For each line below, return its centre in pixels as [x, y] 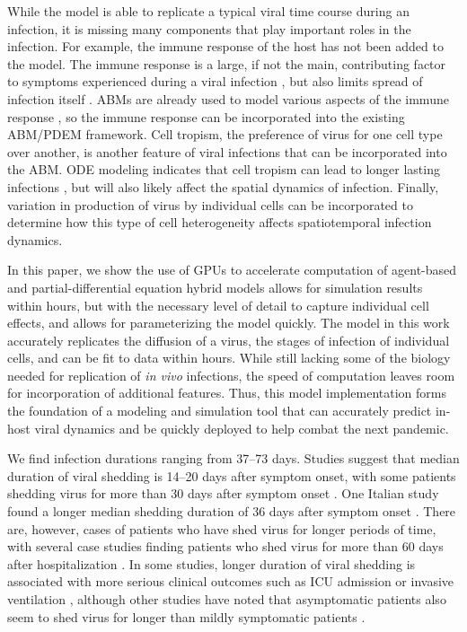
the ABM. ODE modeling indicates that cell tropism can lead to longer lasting [224, 169]
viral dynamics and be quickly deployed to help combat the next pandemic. [242, 428]
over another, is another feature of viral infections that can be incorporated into [227, 151]
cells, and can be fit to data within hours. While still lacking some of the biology [229, 358]
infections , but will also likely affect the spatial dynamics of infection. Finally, [223, 186]
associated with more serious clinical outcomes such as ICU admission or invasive [231, 581]
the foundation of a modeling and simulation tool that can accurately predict [220, 411]
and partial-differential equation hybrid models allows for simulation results [215, 287]
